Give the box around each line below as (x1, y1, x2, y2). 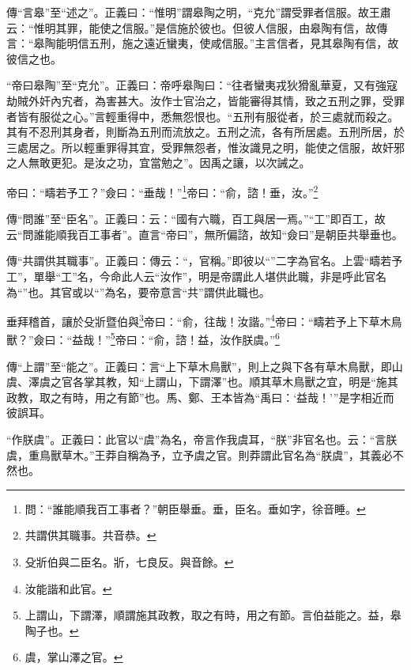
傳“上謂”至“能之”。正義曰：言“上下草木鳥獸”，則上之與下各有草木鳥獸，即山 (6, 358, 403, 374)
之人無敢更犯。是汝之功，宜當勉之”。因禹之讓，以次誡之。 (6, 154, 311, 171)
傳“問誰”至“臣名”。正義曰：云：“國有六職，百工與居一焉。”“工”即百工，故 (6, 210, 386, 227)
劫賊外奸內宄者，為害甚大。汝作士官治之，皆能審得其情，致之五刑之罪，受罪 (6, 92, 405, 108)
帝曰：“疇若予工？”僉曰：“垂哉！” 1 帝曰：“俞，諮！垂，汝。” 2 (6, 181, 319, 200)
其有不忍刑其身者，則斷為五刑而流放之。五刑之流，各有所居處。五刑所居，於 (6, 123, 405, 140)
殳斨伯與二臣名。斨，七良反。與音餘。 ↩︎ (25, 554, 234, 570)
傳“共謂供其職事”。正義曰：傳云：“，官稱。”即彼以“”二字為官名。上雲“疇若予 (6, 252, 403, 269)
